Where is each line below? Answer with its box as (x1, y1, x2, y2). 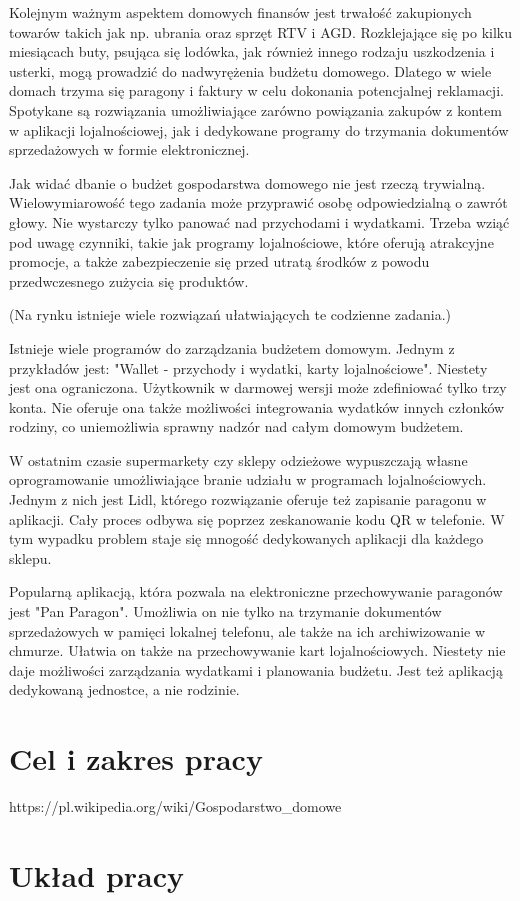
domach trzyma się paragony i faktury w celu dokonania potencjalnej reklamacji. (9, 80, 504, 101)
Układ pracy (9, 854, 185, 895)
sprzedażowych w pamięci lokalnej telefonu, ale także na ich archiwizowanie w (9, 620, 486, 641)
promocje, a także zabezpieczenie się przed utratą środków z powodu (9, 251, 430, 272)
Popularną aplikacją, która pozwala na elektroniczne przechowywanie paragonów (9, 581, 503, 602)
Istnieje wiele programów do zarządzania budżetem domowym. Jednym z (9, 337, 455, 358)
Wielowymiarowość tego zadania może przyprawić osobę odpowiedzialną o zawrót (9, 192, 508, 213)
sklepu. (9, 547, 52, 568)
